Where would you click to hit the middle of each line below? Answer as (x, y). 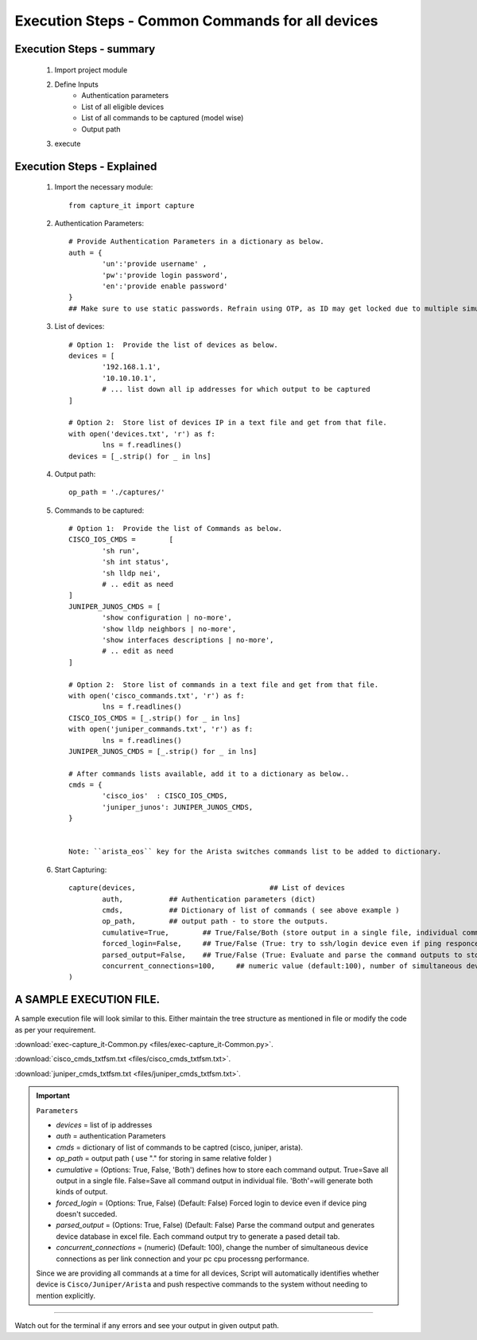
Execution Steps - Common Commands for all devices (196, 21)
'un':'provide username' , (155, 264)
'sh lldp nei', (132, 573)
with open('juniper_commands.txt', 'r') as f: (161, 729)
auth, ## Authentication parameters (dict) (209, 899)
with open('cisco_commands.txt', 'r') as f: (157, 695)
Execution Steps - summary (85, 49)
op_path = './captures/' (117, 492)
